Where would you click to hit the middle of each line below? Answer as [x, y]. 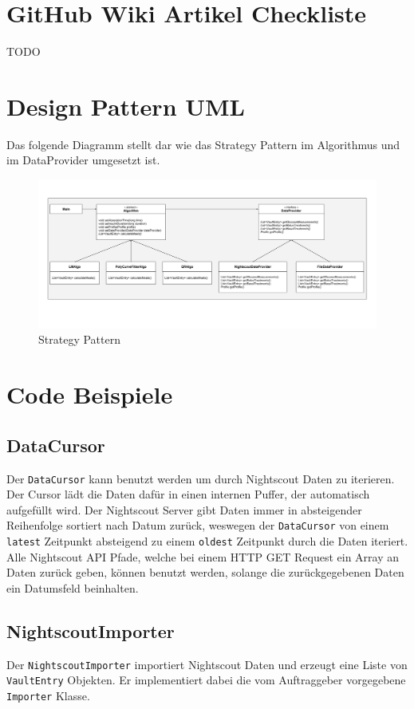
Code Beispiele [90, 394]
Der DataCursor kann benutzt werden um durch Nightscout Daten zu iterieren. [201, 478]
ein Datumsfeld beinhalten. [73, 587]
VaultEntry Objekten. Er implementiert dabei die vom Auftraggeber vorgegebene [206, 680]
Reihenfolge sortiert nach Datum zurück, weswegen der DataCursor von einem [198, 525]
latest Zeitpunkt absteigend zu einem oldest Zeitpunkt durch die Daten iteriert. [207, 541]
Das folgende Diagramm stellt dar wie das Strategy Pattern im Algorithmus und [203, 144]
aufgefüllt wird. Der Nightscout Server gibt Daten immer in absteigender [184, 509]
